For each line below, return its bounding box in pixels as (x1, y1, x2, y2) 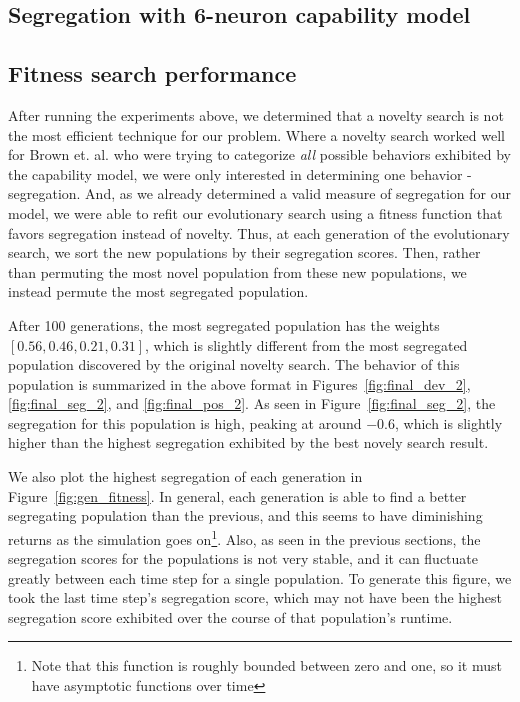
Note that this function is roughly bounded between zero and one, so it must (31, 655, 502, 676)
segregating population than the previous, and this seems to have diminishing (8, 505, 483, 526)
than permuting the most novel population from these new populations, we (8, 261, 467, 282)
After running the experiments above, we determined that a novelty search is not (8, 104, 504, 125)
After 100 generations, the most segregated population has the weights (8, 314, 440, 335)
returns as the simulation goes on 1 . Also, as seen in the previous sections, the (8, 525, 481, 549)
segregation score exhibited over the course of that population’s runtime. (8, 606, 453, 627)
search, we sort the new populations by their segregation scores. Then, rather (8, 242, 481, 263)
